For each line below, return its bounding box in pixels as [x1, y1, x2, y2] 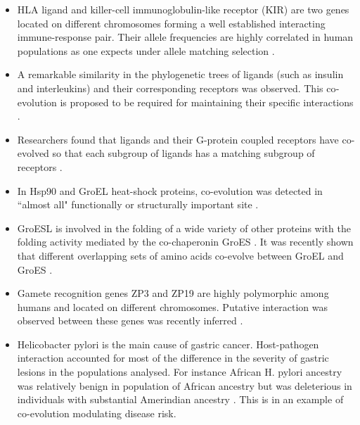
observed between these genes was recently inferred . [17, 313, 243, 328]
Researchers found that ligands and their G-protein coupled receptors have [17, 132, 339, 146]
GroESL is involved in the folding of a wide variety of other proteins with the [17, 220, 351, 235]
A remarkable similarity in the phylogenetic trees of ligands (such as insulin [17, 67, 344, 82]
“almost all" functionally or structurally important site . [17, 197, 259, 212]
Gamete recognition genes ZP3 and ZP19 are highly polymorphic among [17, 286, 329, 300]
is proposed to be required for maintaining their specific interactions [60, 94, 354, 109]
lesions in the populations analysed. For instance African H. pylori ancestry [17, 364, 342, 379]
